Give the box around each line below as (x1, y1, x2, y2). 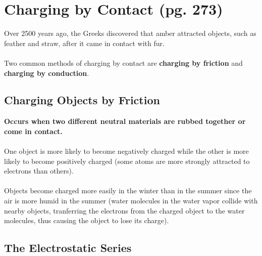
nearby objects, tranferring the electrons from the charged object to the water (4, 205, 245, 216)
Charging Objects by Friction (4, 92, 160, 108)
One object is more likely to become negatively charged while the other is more (4, 146, 249, 156)
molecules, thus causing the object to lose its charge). (4, 215, 169, 226)
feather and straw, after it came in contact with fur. (4, 37, 165, 48)
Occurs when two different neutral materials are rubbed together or (4, 116, 246, 126)
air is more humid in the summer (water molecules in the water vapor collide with (4, 195, 258, 206)
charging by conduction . (4, 67, 89, 78)
